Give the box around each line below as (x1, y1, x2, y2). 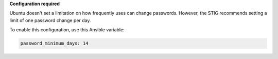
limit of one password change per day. (9, 17, 91, 23)
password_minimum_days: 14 (20, 41, 89, 46)
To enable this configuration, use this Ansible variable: (9, 27, 125, 33)
